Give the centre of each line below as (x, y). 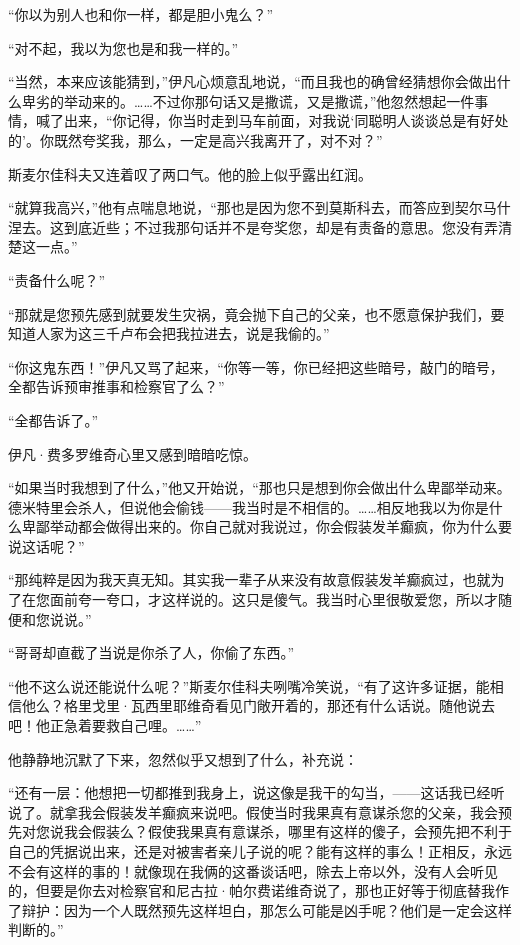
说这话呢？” (46, 545)
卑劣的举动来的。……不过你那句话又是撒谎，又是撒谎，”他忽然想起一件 (248, 100)
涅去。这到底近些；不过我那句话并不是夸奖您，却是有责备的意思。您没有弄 (253, 226)
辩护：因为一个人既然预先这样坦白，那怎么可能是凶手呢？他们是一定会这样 (266, 909)
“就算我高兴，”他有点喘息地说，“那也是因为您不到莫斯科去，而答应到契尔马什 (259, 207)
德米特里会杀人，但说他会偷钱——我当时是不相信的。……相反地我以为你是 (248, 506)
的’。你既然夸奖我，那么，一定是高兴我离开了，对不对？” (195, 139)
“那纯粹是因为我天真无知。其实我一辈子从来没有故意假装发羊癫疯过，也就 (249, 579)
